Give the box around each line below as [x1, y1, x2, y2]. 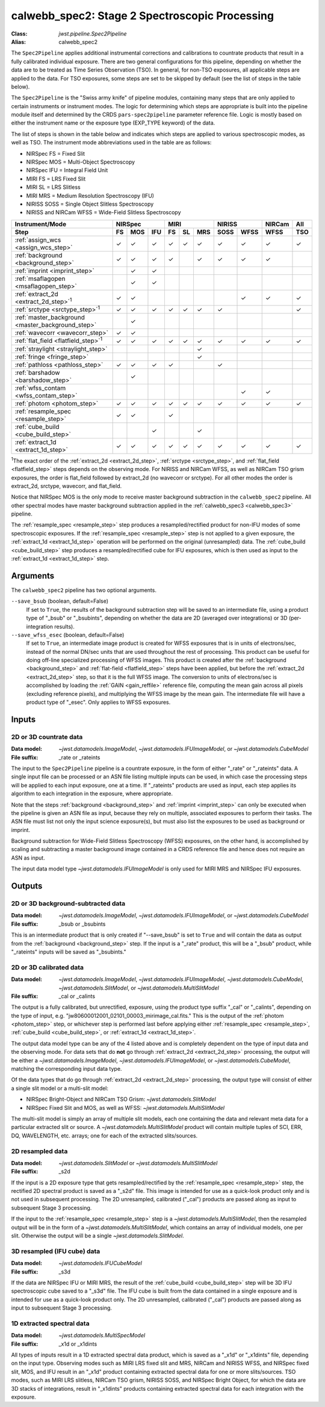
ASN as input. [11, 854, 45, 861]
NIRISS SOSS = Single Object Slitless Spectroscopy [26, 200, 154, 208]
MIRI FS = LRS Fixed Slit [26, 175, 86, 182]
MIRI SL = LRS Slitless [26, 183, 81, 191]
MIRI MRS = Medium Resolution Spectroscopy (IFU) [26, 192, 155, 199]
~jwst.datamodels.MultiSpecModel [58, 1332, 146, 1339]
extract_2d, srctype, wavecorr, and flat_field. [11, 482, 122, 490]
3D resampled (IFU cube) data [11, 1247, 101, 1255]
